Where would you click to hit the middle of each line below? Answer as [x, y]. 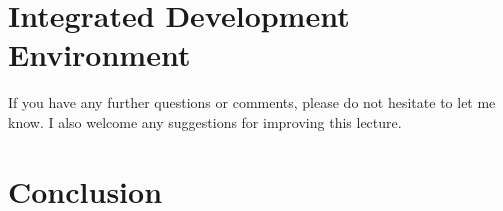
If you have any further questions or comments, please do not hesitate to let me [252, 102]
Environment [99, 54]
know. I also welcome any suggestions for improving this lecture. [205, 121]
